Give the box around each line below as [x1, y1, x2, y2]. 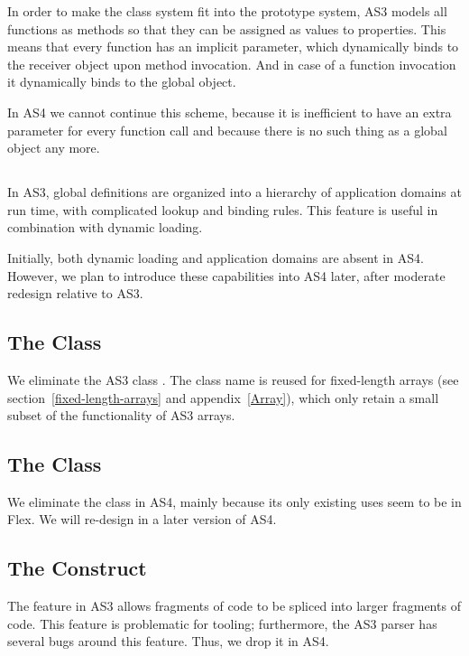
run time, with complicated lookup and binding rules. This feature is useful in [7, 200, 438, 219]
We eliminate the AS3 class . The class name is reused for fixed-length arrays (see [7, 370, 459, 389]
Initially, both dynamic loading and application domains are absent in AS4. [7, 248, 424, 267]
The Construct [7, 554, 147, 582]
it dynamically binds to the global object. [7, 72, 236, 91]
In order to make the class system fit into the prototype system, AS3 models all [7, 2, 447, 20]
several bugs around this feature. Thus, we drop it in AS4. [7, 632, 329, 651]
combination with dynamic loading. [7, 218, 203, 237]
